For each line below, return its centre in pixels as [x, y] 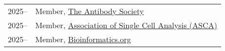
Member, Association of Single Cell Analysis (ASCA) [126, 25]
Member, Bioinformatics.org [83, 39]
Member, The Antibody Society [90, 11]
